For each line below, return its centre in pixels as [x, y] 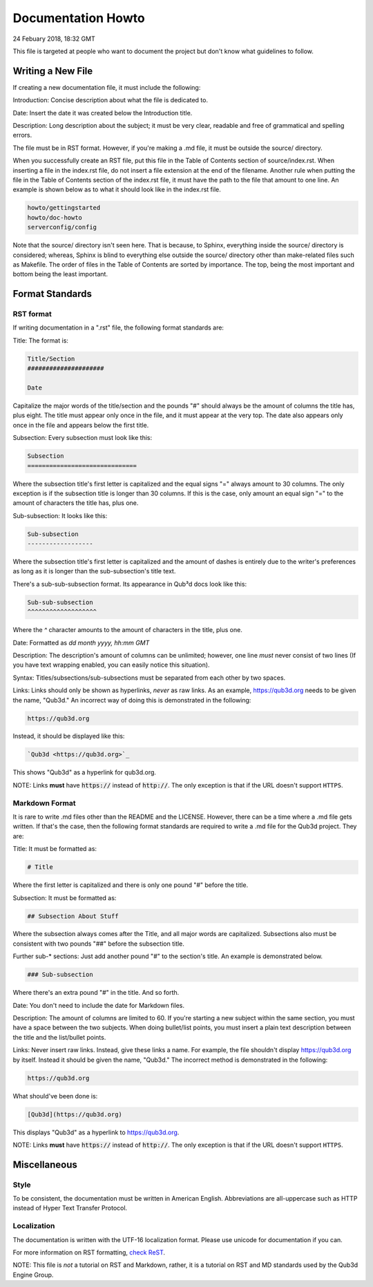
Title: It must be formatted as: [55, 849]
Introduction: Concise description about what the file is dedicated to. [111, 100]
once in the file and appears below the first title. [81, 425]
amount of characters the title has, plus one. [76, 503]
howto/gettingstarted [64, 208]
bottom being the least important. [60, 274]
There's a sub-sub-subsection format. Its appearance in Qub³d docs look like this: [130, 584]
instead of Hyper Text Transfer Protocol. [70, 1208]
